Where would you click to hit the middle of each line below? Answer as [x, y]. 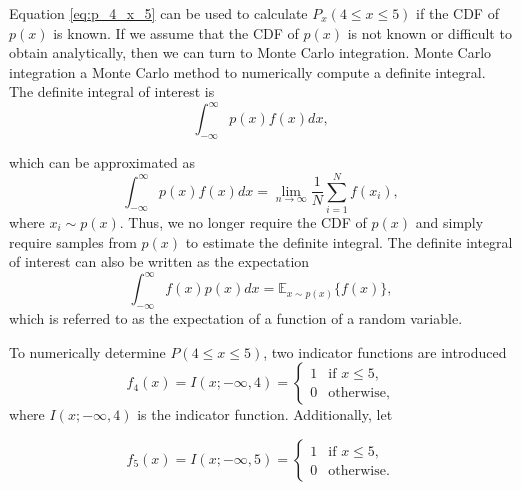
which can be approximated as [102, 162]
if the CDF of [457, 13]
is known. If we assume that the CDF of [176, 32]
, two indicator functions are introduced [385, 351]
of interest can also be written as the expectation [159, 261]
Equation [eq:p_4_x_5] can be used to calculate [158, 13]
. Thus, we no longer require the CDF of [243, 221]
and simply [449, 221]
